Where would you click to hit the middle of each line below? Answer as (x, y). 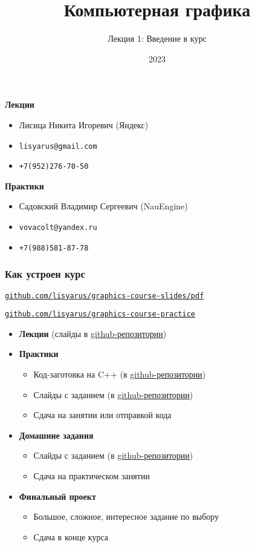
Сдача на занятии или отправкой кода (102, 415)
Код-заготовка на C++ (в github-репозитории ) (120, 374)
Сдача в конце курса (71, 536)
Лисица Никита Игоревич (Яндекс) (84, 124)
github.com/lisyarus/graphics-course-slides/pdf (105, 296)
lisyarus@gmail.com (58, 146)
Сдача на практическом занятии (92, 476)
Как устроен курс (45, 274)
